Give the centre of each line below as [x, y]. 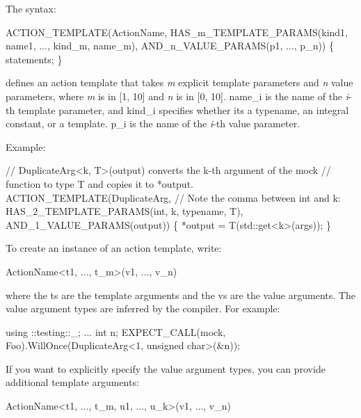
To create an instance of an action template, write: [114, 248]
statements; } [34, 59]
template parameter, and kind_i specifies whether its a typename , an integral [183, 110]
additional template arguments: [72, 382]
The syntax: [31, 8]
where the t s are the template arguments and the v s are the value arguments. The [180, 295]
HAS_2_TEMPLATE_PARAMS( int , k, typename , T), [125, 211]
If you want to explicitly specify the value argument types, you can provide [166, 368]
